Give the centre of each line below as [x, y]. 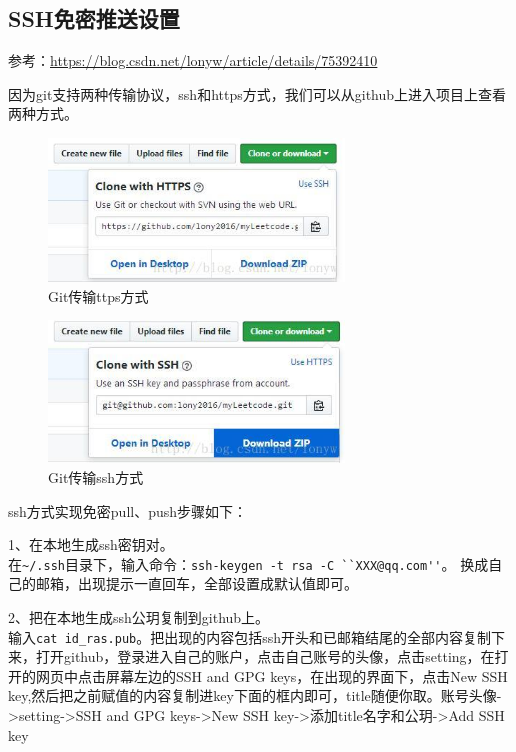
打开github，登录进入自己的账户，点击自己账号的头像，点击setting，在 [265, 656]
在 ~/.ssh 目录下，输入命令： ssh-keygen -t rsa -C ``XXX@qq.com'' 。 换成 [248, 563]
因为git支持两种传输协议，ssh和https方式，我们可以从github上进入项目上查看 [257, 93]
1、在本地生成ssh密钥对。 [91, 544]
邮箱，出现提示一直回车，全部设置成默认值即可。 [196, 583]
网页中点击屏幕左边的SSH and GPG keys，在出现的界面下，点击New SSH [271, 675]
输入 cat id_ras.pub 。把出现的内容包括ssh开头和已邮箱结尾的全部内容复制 [250, 636]
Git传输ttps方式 [98, 295]
